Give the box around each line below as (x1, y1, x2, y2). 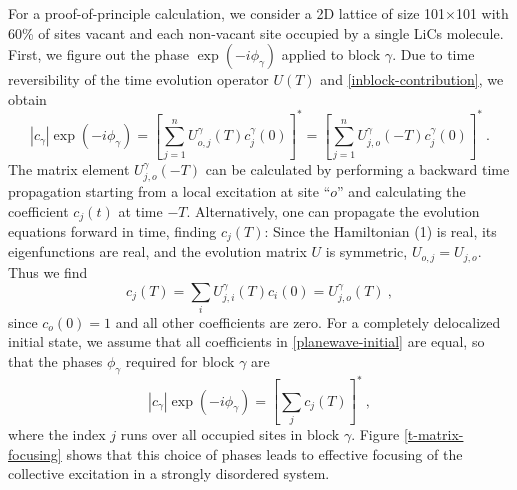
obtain (8, 88, 47, 109)
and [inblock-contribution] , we (320, 69, 504, 90)
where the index (8, 423, 106, 444)
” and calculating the (337, 180, 466, 201)
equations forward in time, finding (8, 221, 217, 241)
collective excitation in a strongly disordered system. (8, 463, 330, 484)
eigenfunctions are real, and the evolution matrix (8, 241, 307, 262)
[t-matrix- (403, 423, 464, 444)
